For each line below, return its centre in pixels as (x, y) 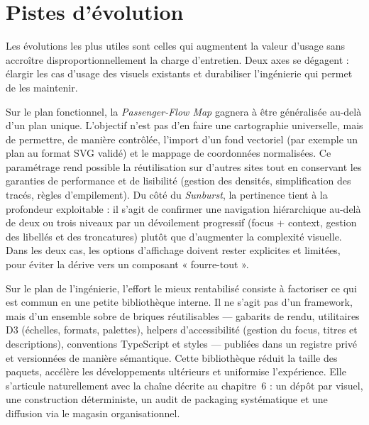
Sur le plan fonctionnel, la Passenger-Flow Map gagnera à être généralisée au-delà (184, 111)
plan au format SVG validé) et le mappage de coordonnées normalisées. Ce (169, 153)
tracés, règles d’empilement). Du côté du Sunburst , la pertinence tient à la (167, 195)
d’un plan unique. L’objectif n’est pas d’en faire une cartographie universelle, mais (184, 125)
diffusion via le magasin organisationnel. (93, 413)
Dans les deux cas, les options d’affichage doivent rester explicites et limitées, (173, 250)
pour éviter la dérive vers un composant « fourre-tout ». (127, 264)
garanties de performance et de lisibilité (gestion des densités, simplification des (178, 181)
